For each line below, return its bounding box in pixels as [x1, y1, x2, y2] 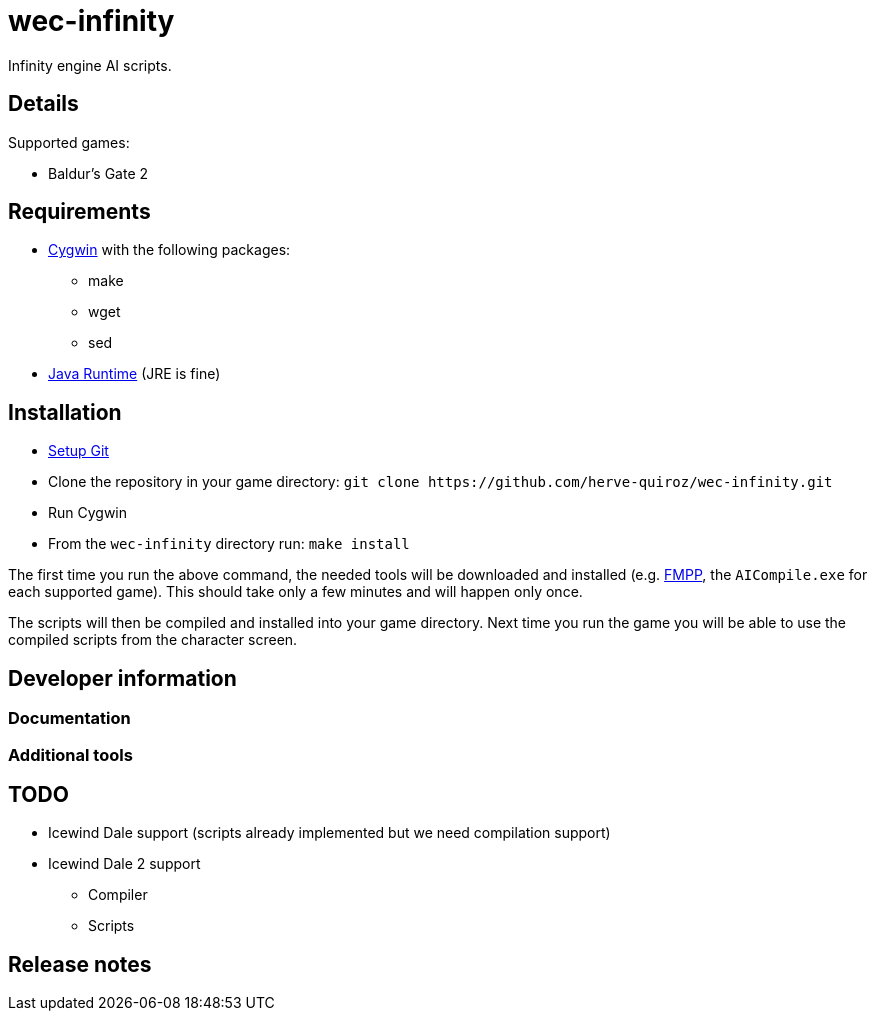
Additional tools [8, 744, 133, 765]
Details [8, 91, 79, 117]
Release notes [8, 951, 152, 977]
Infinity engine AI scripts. [8, 56, 172, 74]
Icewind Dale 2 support [48, 855, 201, 873]
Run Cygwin [48, 504, 128, 522]
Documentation [8, 708, 131, 729]
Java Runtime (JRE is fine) [48, 365, 221, 383]
